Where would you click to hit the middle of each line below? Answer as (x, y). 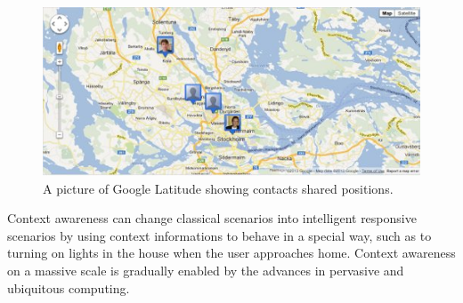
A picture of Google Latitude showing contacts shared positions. (218, 188)
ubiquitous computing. (69, 287)
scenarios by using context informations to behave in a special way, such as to (219, 235)
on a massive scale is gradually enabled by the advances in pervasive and (206, 270)
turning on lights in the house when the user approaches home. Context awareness (231, 253)
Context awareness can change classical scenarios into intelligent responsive (212, 218)
